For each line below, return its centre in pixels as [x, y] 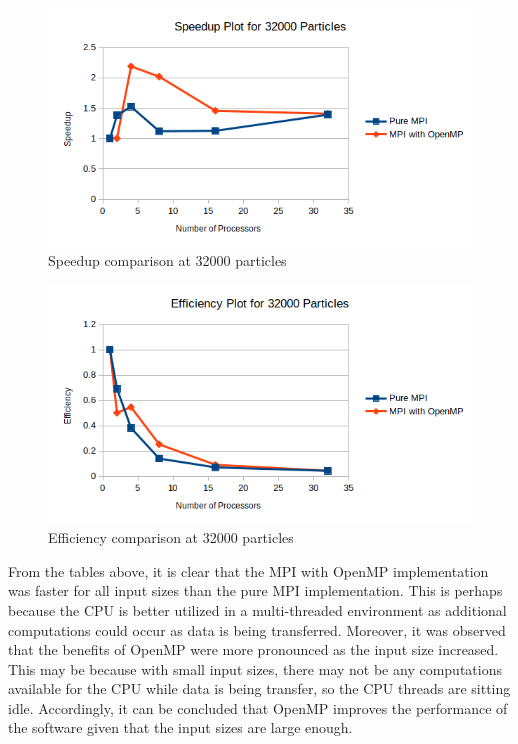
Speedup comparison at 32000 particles [167, 260]
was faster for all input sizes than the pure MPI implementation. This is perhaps [255, 590]
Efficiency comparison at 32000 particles [171, 537]
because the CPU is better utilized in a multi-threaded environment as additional [257, 609]
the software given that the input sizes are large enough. [180, 727]
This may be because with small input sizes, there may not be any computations [255, 668]
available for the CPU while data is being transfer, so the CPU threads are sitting [259, 688]
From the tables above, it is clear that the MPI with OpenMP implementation [248, 570]
